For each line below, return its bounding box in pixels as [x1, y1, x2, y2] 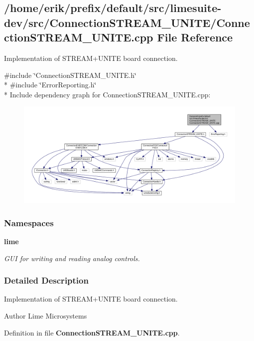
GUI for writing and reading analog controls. [4, 253, 140, 263]
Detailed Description [4, 274, 89, 287]
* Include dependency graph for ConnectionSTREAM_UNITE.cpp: [4, 89, 211, 99]
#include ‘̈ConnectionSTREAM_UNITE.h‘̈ [4, 69, 136, 80]
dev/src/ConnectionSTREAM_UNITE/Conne [4, 14, 250, 30]
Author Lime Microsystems [4, 310, 87, 321]
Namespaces [4, 216, 54, 229]
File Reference [157, 29, 233, 45]
